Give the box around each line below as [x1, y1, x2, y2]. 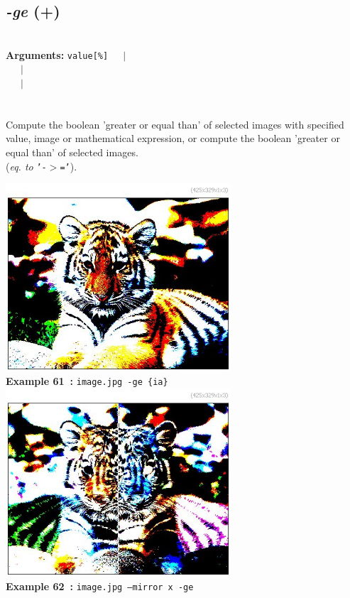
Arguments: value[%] [6, 47, 109, 62]
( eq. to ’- [6, 158, 47, 173]
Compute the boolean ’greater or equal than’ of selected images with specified [6, 116, 344, 131]
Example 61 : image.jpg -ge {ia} [6, 374, 168, 388]
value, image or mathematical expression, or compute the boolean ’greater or [6, 131, 340, 146]
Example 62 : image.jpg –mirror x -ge [6, 579, 194, 594]
